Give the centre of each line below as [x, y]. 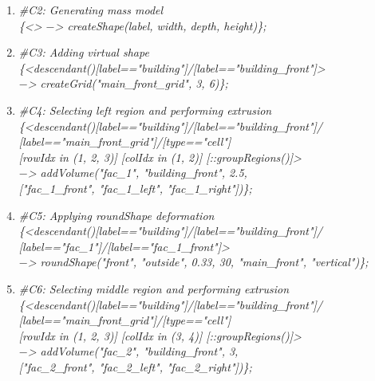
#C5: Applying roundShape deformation [116, 215]
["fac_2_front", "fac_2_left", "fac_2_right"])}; [135, 366]
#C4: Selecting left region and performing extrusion [145, 110]
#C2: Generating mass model [91, 10]
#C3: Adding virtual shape [84, 52]
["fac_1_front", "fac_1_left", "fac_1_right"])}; [135, 188]
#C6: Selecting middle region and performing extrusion [154, 288]
